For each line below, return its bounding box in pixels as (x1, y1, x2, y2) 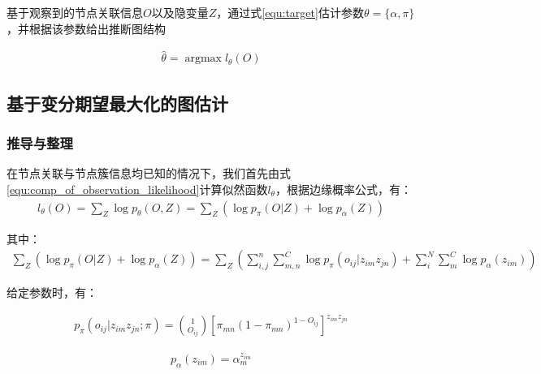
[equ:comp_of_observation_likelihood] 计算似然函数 (6, 181, 268, 198)
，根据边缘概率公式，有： (275, 181, 412, 198)
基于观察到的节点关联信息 (6, 4, 143, 20)
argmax (184, 53, 223, 65)
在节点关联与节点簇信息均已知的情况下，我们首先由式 (6, 165, 291, 182)
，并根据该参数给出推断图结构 (6, 19, 166, 37)
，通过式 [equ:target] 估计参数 (216, 4, 364, 20)
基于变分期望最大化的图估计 (6, 90, 228, 115)
